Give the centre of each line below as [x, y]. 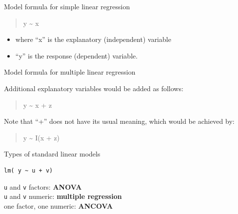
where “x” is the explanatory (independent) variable [93, 39]
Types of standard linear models [52, 154]
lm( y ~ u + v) [29, 170]
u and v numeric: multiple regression [63, 196]
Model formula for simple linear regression [67, 6]
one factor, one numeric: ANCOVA [59, 205]
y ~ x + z [38, 105]
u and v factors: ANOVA [43, 186]
